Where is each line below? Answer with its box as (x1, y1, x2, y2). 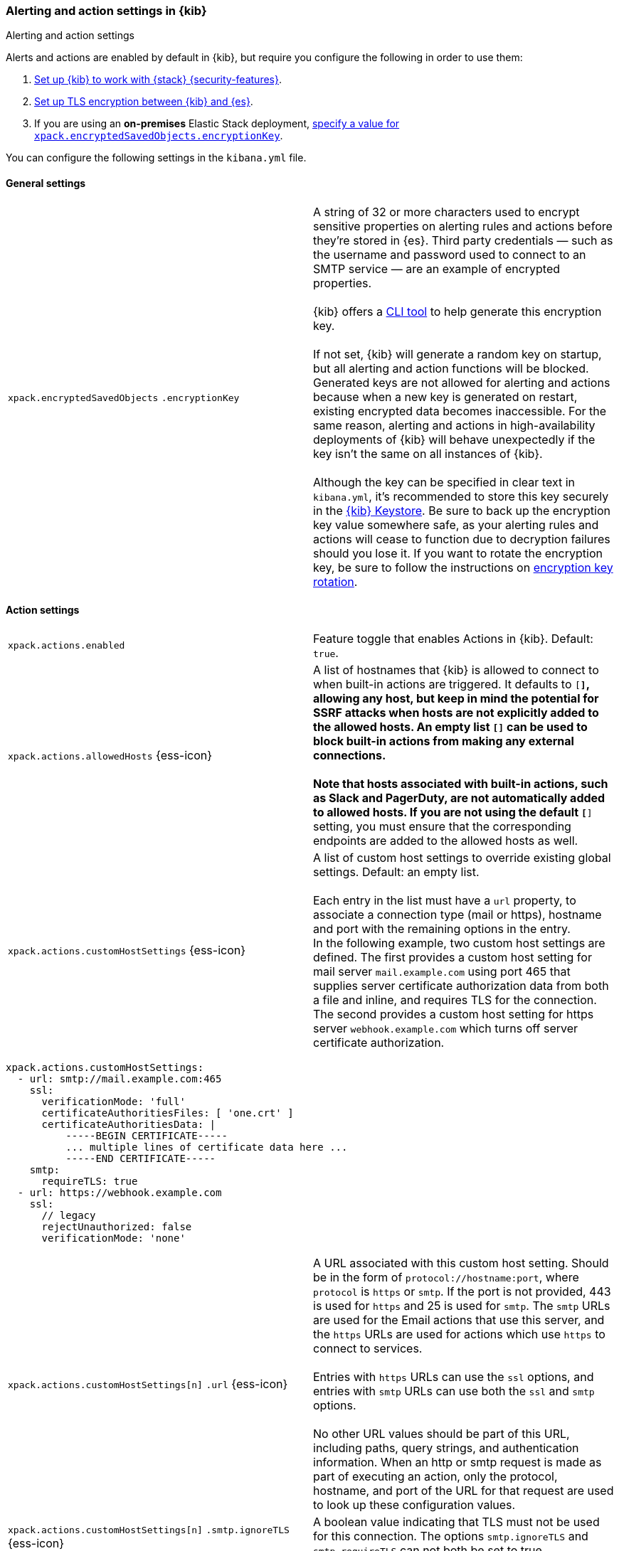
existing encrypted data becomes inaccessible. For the (313, 403, 607, 418)
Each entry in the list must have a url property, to (313, 892, 576, 907)
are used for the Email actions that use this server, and (313, 1312, 605, 1327)
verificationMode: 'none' (41, 1232, 186, 1244)
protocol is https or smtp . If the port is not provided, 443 (313, 1284, 611, 1299)
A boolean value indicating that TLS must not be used (313, 1514, 600, 1529)
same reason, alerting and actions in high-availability (313, 417, 596, 432)
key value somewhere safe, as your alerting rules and (313, 517, 599, 532)
